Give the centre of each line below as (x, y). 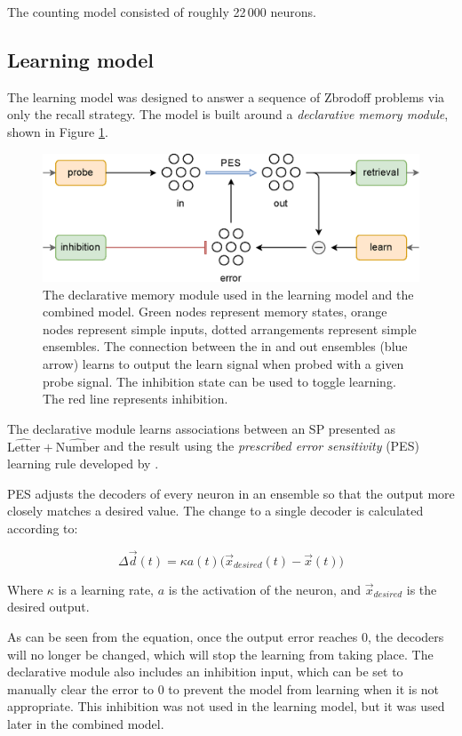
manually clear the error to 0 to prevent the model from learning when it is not (223, 688)
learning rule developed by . (83, 464)
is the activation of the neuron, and (265, 589)
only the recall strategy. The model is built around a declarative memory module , (228, 114)
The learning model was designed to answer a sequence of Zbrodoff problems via (226, 96)
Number (78, 448)
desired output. (48, 607)
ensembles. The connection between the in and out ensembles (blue (225, 346)
